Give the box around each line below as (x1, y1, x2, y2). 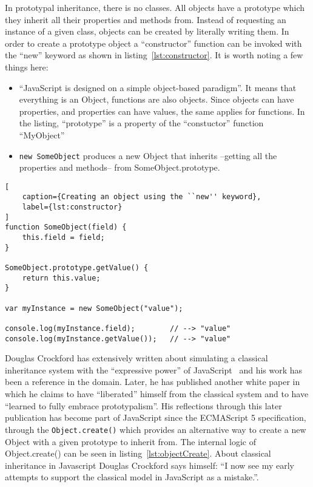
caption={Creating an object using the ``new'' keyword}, (22, 192, 261, 202)
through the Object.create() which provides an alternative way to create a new (5, 423, 306, 435)
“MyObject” (19, 128, 65, 141)
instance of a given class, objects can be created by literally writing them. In (5, 25, 289, 38)
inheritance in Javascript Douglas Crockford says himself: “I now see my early (5, 458, 295, 471)
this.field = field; (22, 233, 105, 242)
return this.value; (22, 273, 101, 282)
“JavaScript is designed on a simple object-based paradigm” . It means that (19, 81, 297, 94)
